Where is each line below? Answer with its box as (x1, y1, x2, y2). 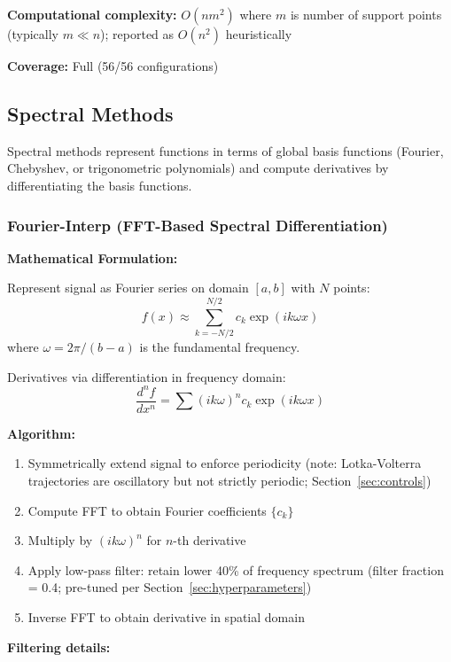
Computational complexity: (7, 5, 177, 23)
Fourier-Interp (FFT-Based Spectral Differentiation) (7, 214, 388, 236)
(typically (7, 25, 58, 43)
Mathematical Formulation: (7, 248, 178, 267)
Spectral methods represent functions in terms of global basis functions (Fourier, (7, 141, 444, 160)
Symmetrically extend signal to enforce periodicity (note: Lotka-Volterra (27, 454, 422, 472)
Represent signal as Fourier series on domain (7, 278, 249, 297)
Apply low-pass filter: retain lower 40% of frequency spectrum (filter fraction (27, 560, 444, 579)
